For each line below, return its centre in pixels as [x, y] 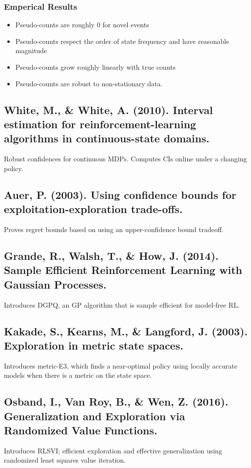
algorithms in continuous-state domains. [107, 138]
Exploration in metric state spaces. [94, 345]
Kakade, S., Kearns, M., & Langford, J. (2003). [126, 331]
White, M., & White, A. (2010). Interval [108, 109]
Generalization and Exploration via [95, 416]
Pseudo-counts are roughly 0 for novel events [82, 25]
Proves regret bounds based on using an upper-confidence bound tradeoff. [114, 229]
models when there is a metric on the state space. [78, 375]
